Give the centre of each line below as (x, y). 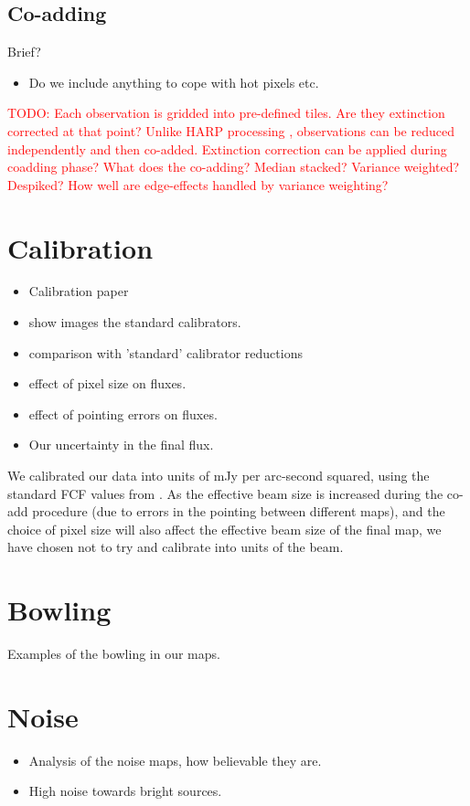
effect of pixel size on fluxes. (107, 383)
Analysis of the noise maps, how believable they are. (175, 760)
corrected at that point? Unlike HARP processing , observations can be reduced (231, 130)
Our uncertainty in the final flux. (121, 445)
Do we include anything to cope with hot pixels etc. (174, 82)
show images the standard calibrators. (135, 322)
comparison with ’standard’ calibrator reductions (166, 352)
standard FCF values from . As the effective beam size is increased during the (225, 493)
